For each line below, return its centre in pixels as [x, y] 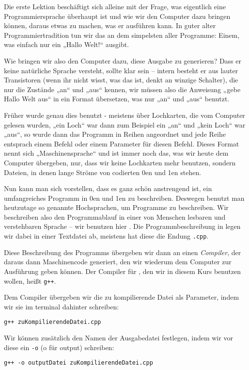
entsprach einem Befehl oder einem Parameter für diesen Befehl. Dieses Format [122, 143]
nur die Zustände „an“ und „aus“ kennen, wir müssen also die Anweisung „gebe [122, 89]
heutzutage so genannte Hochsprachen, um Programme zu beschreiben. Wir [116, 207]
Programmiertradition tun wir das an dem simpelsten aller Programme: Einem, [122, 35]
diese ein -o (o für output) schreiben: [59, 347]
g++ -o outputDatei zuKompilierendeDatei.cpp [78, 363]
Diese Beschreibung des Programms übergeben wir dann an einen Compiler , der [123, 252]
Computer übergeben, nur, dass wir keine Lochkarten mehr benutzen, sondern [120, 162]
